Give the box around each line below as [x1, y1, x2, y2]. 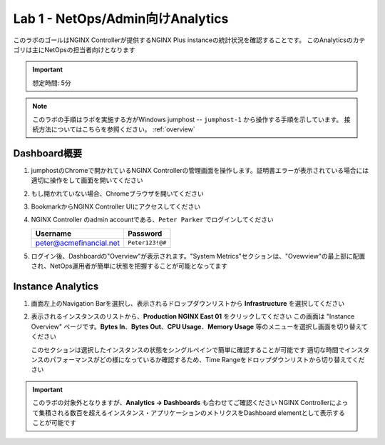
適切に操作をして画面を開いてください [31, 176, 143, 185]
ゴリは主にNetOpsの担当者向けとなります [13, 45, 135, 54]
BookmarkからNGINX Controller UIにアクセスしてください [31, 202, 201, 211]
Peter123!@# [127, 239, 167, 246]
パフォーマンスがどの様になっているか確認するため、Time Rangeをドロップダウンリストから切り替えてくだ [49, 356, 365, 364]
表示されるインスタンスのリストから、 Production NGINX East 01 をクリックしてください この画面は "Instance [31, 312, 355, 321]
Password [127, 229, 163, 239]
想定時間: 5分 [32, 79, 71, 87]
